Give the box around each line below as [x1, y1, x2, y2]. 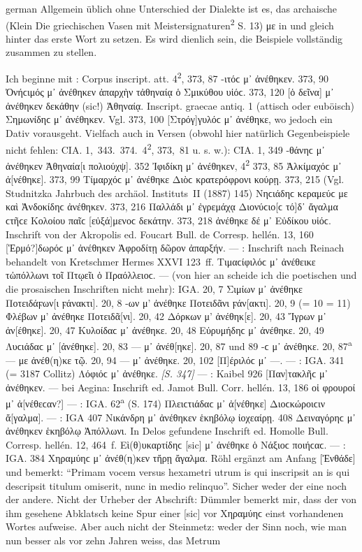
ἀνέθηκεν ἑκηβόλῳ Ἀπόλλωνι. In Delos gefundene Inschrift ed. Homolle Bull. [6, 423, 328, 438]
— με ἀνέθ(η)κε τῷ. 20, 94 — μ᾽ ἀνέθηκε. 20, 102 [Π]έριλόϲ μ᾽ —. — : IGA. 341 [6, 352, 345, 367]
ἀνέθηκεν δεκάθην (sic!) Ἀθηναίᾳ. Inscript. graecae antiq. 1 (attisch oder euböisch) [6, 98, 354, 112]
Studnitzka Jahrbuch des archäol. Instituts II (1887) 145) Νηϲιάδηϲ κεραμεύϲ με [6, 185, 348, 200]
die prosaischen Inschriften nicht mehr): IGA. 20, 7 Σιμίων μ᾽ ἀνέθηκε [6, 281, 303, 296]
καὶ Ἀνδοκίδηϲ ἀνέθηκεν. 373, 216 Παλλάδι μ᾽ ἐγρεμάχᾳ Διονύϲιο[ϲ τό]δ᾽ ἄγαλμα [6, 199, 338, 214]
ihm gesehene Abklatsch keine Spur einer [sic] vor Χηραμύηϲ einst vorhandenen [6, 505, 344, 520]
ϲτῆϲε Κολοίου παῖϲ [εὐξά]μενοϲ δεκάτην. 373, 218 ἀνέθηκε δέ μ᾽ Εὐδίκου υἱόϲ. [6, 212, 331, 227]
